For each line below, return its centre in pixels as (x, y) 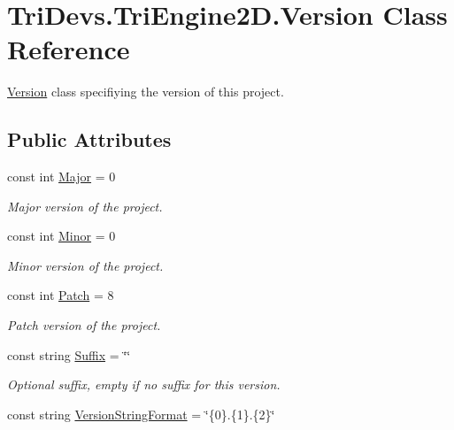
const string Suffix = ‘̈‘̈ (69, 354)
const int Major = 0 (62, 177)
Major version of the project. (85, 206)
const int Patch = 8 (61, 295)
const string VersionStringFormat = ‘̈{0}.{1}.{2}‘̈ (141, 414)
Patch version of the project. (84, 325)
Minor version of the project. (85, 265)
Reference (69, 49)
